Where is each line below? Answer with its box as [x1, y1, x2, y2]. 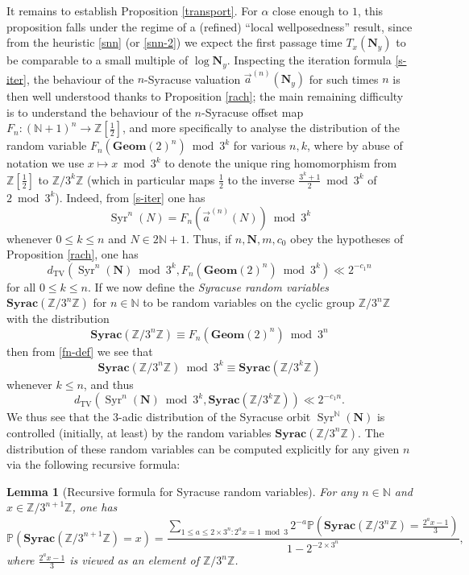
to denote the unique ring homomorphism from [164, 155, 397, 172]
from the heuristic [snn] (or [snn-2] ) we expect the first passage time [6, 34, 342, 51]
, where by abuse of [307, 137, 403, 154]
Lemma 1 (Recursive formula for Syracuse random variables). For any [6, 482, 359, 499]
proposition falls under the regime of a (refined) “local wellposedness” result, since [6, 18, 413, 35]
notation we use [6, 155, 85, 172]
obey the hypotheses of [290, 230, 404, 246]
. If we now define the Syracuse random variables [87, 278, 330, 295]
